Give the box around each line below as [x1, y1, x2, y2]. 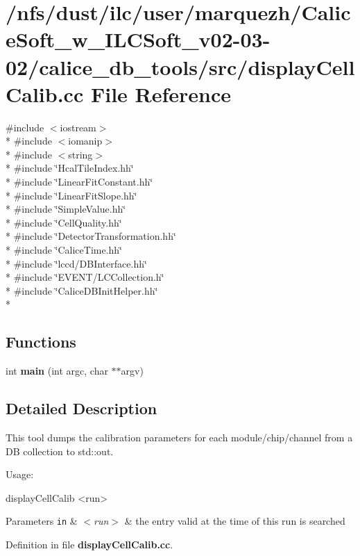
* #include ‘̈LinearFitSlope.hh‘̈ [6, 188, 137, 202]
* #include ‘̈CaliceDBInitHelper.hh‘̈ [6, 283, 158, 297]
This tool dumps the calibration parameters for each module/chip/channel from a [6, 430, 353, 444]
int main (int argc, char [6, 363, 108, 378]
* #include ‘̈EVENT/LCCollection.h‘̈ [6, 270, 164, 284]
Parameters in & [6, 514, 78, 528]
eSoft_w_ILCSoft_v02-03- [6, 25, 271, 54]
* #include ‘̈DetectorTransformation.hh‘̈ [6, 229, 176, 243]
